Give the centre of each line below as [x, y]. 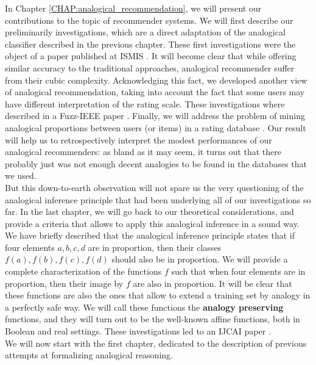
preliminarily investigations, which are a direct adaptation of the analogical [145, 32]
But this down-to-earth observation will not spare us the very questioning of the [154, 187]
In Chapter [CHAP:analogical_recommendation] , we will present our [133, 8]
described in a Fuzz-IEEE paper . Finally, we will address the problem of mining [155, 116]
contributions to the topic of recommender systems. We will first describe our [149, 20]
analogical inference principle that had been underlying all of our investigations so [158, 199]
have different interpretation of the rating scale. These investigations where [145, 103]
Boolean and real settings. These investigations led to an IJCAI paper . [138, 331]
